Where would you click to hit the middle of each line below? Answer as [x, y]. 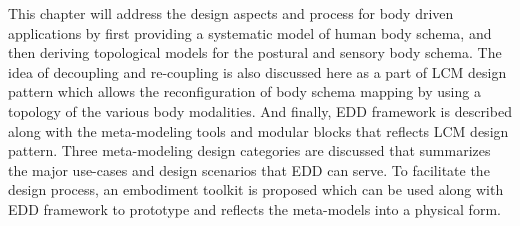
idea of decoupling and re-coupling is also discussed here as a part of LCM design [257, 71]
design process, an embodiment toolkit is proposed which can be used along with [256, 189]
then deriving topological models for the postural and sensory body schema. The [255, 52]
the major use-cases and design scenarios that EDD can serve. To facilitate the [249, 169]
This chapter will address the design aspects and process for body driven [231, 13]
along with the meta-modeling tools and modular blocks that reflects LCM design [258, 130]
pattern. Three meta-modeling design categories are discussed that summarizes [249, 150]
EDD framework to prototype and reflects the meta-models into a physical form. [254, 208]
